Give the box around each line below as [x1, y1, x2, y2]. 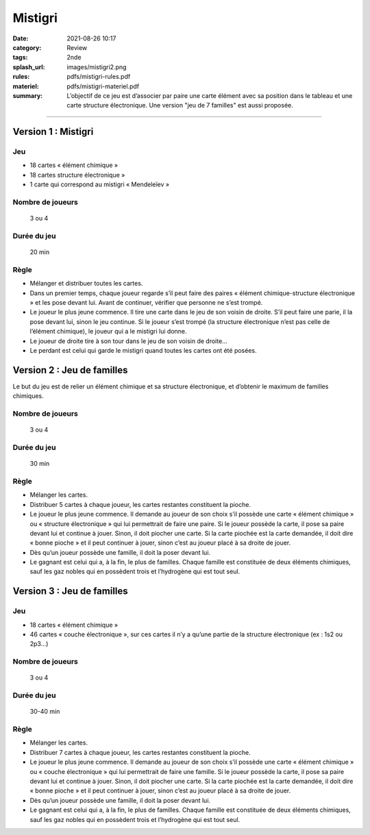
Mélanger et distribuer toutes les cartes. [29, 279, 143, 288]
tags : [12, 53, 28, 62]
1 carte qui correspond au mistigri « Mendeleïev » [29, 180, 170, 188]
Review [66, 43, 88, 51]
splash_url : [12, 62, 45, 71]
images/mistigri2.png [66, 62, 127, 71]
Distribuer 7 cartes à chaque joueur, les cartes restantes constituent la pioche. [29, 748, 251, 756]
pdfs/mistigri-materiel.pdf [66, 82, 140, 90]
